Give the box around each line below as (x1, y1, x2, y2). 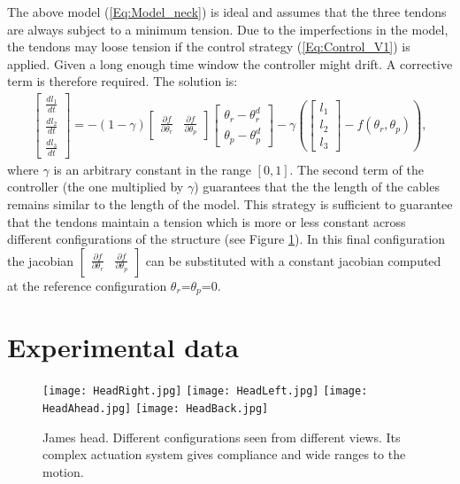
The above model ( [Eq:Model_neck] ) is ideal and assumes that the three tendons (7, 3, 447, 20)
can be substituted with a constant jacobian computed (145, 251, 441, 269)
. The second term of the (289, 160, 424, 178)
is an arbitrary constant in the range (53, 160, 251, 178)
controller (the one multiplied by (7, 177, 184, 196)
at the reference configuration (7, 276, 167, 294)
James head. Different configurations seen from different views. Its (42, 427, 401, 446)
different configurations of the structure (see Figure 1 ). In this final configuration (7, 230, 446, 248)
